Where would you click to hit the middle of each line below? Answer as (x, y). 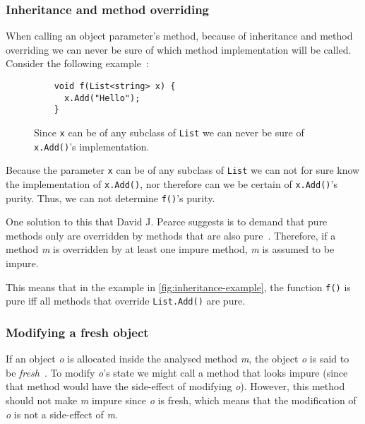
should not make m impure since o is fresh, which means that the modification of (181, 400)
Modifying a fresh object (77, 332)
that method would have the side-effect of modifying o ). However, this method (175, 386)
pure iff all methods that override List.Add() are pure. (126, 301)
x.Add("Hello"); (102, 98)
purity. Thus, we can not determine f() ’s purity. (110, 198)
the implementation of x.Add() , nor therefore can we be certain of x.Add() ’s (172, 183)
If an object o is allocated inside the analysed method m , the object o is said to (178, 359)
